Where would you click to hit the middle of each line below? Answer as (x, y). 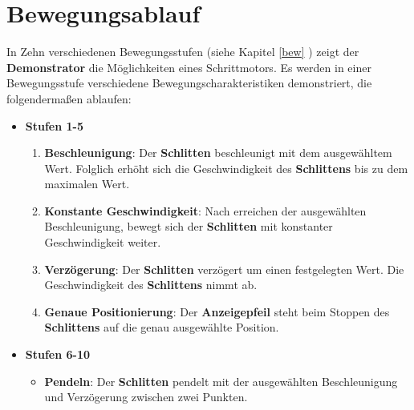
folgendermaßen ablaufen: (69, 98)
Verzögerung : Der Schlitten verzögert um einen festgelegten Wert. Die (224, 269)
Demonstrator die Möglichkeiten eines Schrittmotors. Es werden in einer (189, 67)
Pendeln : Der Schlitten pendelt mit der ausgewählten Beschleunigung (221, 381)
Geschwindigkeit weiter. (103, 242)
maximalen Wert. (87, 184)
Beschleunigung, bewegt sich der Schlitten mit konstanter (189, 226)
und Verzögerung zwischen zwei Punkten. (146, 397)
